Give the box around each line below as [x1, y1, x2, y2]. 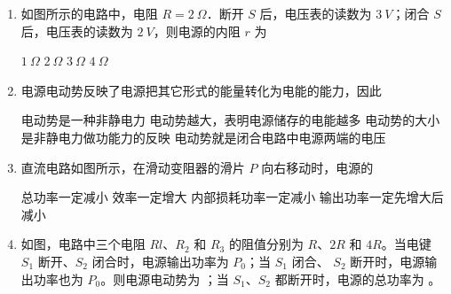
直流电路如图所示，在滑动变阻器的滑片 [20, 158, 245, 176]
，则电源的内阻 [153, 21, 241, 40]
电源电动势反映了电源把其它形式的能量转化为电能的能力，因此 [20, 81, 382, 99]
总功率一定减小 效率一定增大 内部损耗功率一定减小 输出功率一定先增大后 [20, 188, 444, 206]
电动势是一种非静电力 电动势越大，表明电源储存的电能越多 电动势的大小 [20, 111, 440, 129]
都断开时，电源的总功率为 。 [274, 269, 441, 288]
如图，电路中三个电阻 [20, 235, 146, 253]
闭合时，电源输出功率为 [91, 251, 229, 270]
